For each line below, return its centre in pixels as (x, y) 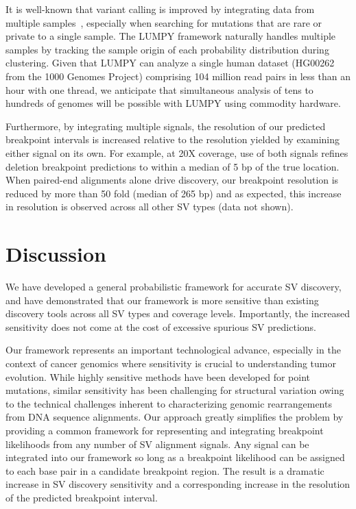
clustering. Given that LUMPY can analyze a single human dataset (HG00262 (170, 63)
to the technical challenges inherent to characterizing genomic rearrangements (169, 403)
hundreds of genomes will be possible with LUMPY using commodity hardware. (173, 103)
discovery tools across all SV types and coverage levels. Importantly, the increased (178, 313)
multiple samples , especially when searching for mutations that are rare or (164, 22)
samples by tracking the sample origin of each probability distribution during (167, 49)
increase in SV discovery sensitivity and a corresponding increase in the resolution (178, 484)
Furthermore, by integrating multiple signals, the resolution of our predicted (166, 126)
